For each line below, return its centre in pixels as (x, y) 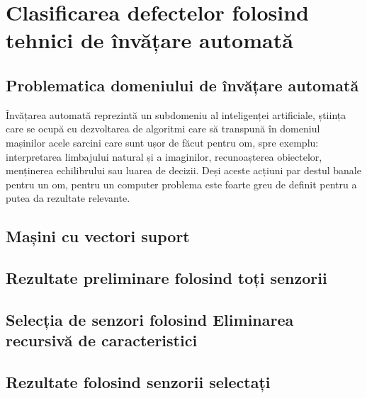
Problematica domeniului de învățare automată (182, 85)
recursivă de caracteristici (102, 340)
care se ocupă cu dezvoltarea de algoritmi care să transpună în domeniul (163, 129)
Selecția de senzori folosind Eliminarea (150, 319)
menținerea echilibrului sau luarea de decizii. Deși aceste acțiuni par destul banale (183, 170)
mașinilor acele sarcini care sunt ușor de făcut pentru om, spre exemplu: (162, 142)
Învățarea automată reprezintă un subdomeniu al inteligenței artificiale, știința (176, 114)
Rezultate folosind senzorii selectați (138, 382)
